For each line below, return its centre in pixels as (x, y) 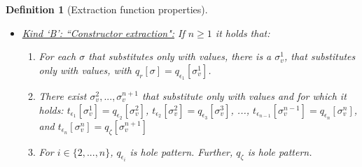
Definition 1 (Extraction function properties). (107, 9)
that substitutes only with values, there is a (180, 56)
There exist (63, 95)
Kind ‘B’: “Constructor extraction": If (103, 32)
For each (57, 56)
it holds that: (243, 32)
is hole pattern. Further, (181, 151)
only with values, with (85, 70)
